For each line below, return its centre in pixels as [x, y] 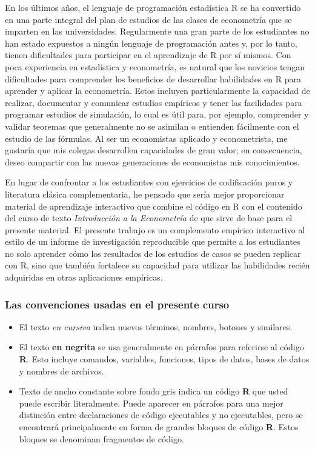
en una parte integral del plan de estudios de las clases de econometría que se [148, 19]
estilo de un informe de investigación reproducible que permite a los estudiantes [153, 241]
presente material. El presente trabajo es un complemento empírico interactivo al [155, 229]
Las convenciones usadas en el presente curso [117, 304]
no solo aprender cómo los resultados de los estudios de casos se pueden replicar [153, 253]
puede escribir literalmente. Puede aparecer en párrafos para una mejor [151, 403]
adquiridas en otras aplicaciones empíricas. [84, 277]
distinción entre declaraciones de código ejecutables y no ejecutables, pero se [161, 415]
